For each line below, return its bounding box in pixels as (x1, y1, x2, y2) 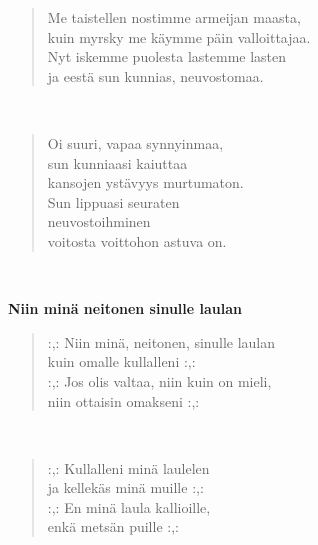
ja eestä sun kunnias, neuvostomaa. (47, 65, 264, 86)
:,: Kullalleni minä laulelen (47, 457, 210, 478)
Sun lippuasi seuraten (47, 191, 180, 212)
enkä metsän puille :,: (47, 516, 179, 537)
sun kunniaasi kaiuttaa (47, 152, 188, 173)
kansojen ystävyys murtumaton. (47, 172, 244, 193)
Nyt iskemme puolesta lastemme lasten (47, 46, 287, 67)
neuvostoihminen (47, 211, 151, 232)
